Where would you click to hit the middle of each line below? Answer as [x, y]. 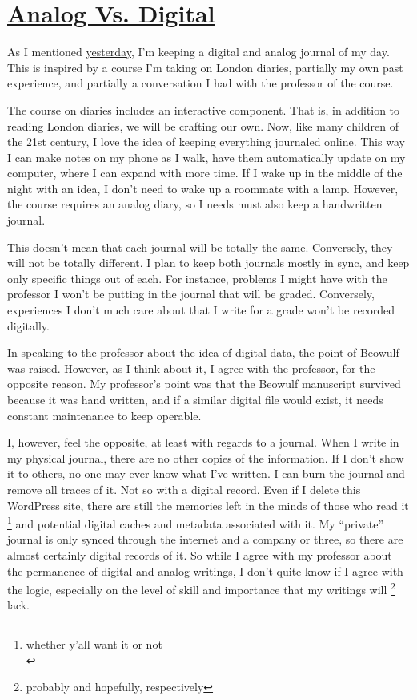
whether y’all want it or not [94, 644]
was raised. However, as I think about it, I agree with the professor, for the [191, 368]
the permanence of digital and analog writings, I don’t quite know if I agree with [205, 571]
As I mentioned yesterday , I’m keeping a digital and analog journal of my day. [198, 52]
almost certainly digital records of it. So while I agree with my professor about [200, 555]
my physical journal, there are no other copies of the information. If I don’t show [206, 457]
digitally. [28, 325]
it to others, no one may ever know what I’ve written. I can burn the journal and [206, 473]
